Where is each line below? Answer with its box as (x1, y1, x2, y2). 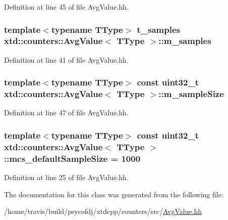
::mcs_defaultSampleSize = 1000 (4, 152, 141, 164)
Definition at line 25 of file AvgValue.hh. (4, 172, 129, 183)
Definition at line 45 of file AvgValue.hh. (4, 2, 129, 12)
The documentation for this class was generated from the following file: (4, 189, 223, 199)
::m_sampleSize (158, 87, 224, 100)
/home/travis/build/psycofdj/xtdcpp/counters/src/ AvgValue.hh (4, 206, 202, 216)
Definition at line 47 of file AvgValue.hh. (4, 107, 129, 118)
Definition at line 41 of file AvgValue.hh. (4, 54, 129, 65)
